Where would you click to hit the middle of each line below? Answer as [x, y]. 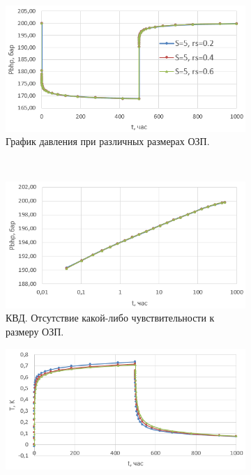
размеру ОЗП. [35, 331]
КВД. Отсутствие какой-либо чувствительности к [110, 318]
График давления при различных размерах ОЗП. [108, 141]
